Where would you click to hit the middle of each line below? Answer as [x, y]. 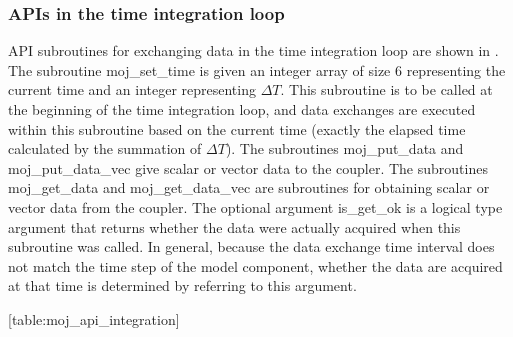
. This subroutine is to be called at [386, 89]
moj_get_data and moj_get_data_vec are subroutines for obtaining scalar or [249, 187]
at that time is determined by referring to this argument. [182, 285]
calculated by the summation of [105, 148]
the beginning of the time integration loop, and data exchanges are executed [242, 109]
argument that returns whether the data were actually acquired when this [234, 226]
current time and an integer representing [132, 89]
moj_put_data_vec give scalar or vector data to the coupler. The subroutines [248, 167]
